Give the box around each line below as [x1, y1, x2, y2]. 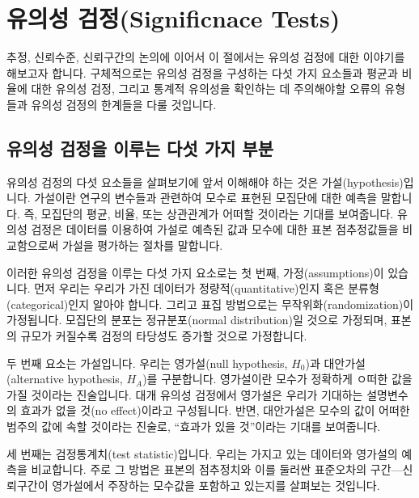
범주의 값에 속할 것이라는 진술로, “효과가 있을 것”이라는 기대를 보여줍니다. [6, 418, 381, 435]
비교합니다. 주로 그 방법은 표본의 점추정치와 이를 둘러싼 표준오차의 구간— [31, 461, 403, 478]
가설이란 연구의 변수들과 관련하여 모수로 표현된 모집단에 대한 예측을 [34, 189, 378, 206]
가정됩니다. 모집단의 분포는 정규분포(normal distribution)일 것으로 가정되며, [6, 311, 387, 328]
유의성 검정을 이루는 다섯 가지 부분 [6, 135, 274, 160]
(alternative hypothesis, [6, 370, 123, 387]
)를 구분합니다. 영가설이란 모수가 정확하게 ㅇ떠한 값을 [142, 370, 413, 387]
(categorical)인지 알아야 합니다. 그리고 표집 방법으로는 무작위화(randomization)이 [6, 295, 414, 312]
